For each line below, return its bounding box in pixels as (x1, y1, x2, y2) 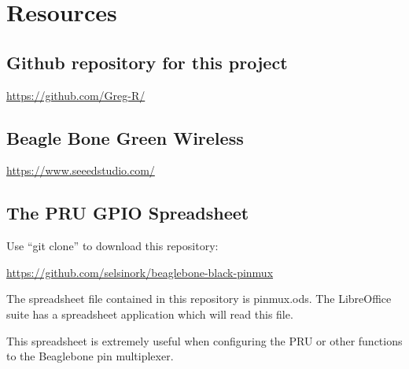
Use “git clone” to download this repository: (6, 238, 219, 254)
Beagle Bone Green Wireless (6, 125, 244, 149)
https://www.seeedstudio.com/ (6, 162, 155, 179)
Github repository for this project (6, 50, 288, 74)
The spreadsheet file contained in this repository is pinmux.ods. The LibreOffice (6, 290, 392, 307)
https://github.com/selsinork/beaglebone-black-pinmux (6, 264, 274, 280)
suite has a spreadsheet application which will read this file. (6, 305, 293, 322)
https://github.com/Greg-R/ (6, 87, 146, 103)
